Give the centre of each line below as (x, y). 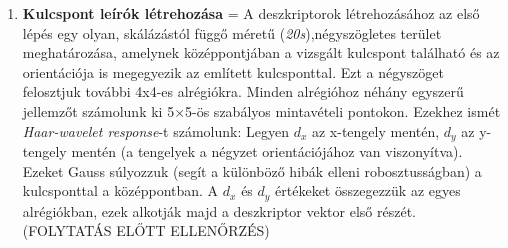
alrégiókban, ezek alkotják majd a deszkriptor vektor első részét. (219, 210)
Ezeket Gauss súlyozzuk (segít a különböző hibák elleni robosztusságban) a (252, 170)
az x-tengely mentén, (375, 130)
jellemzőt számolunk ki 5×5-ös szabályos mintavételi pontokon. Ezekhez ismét (261, 110)
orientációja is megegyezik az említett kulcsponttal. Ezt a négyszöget (233, 71)
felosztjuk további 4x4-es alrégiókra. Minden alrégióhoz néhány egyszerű (243, 91)
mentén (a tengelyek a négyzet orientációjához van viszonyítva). (267, 151)
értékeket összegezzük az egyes (368, 190)
